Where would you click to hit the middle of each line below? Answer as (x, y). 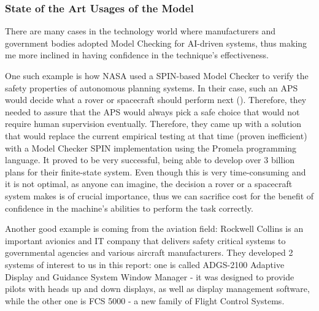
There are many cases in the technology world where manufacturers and (140, 31)
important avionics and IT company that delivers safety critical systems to (145, 240)
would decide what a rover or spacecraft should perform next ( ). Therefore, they (156, 100)
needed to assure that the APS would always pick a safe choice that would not (152, 111)
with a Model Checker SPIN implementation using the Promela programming (151, 148)
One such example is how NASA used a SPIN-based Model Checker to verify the (157, 75)
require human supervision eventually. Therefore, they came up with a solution (153, 124)
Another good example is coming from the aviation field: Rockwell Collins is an (154, 228)
